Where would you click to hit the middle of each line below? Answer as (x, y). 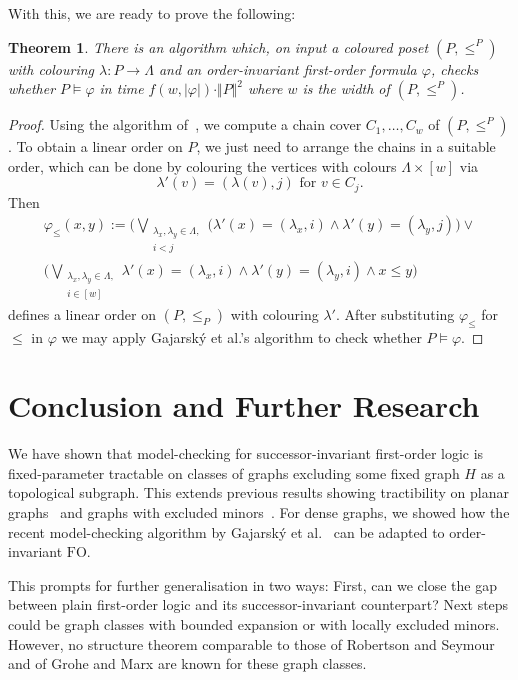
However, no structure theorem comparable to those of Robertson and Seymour (251, 643)
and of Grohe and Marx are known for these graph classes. (187, 663)
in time (121, 88)
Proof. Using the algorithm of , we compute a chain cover (185, 124)
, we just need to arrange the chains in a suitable (346, 146)
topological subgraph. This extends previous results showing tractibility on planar (258, 492)
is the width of (346, 88)
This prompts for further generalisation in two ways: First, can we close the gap (252, 584)
